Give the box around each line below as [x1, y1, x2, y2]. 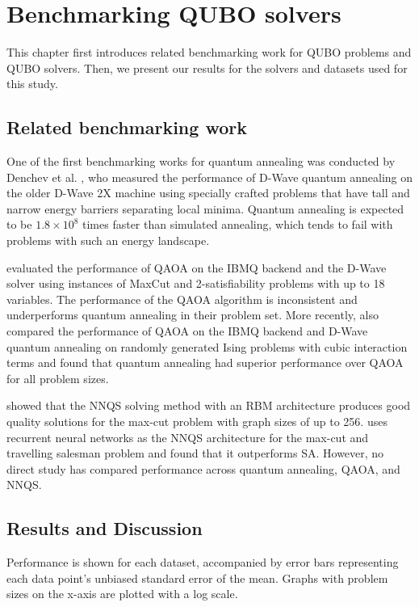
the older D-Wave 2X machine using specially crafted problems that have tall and [6, 184, 410, 201]
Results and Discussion [6, 516, 203, 541]
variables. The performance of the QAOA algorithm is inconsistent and [6, 290, 358, 307]
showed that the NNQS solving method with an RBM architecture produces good [6, 397, 411, 414]
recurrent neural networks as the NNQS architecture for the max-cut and [6, 428, 369, 445]
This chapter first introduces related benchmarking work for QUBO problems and [6, 44, 412, 61]
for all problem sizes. [6, 369, 109, 386]
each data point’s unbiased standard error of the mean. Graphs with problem [6, 569, 388, 586]
